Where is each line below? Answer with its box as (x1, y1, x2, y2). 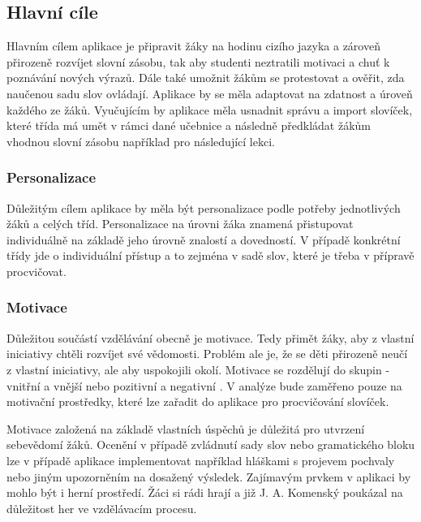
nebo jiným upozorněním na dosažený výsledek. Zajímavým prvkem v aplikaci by (6, 468, 411, 485)
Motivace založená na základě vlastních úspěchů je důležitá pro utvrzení (6, 420, 365, 437)
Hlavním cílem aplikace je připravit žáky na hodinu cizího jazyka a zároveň (6, 37, 380, 54)
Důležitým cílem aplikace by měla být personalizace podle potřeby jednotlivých (6, 199, 401, 216)
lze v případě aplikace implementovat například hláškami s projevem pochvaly (6, 451, 395, 468)
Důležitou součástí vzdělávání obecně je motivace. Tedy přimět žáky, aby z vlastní (6, 329, 415, 346)
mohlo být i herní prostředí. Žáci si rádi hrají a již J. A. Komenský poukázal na (6, 484, 403, 501)
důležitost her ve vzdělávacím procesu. (6, 499, 197, 516)
